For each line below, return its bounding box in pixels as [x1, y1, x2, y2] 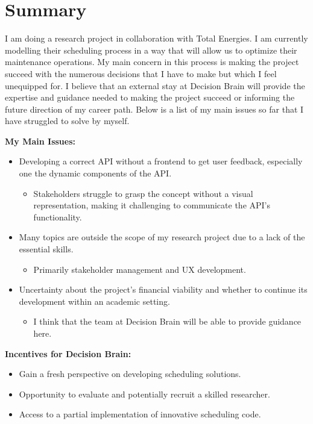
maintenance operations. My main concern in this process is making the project [5, 55, 299, 68]
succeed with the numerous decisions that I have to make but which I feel [5, 67, 277, 79]
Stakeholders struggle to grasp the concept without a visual [33, 187, 253, 199]
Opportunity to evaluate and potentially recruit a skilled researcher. [19, 387, 270, 400]
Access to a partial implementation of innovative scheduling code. [19, 408, 261, 420]
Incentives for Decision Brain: [5, 347, 131, 360]
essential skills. [19, 243, 74, 255]
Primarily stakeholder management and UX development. [33, 263, 246, 275]
